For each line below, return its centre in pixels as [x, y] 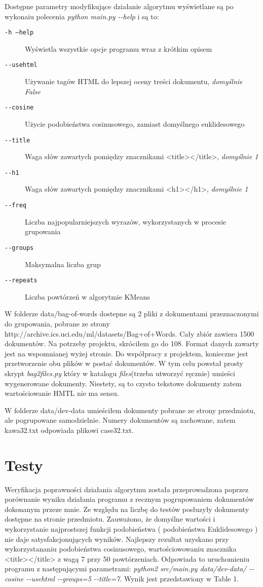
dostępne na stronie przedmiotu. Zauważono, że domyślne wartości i [110, 519]
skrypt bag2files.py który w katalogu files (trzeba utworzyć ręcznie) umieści [120, 373]
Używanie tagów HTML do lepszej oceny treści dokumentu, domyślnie [134, 81]
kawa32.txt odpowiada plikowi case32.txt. [69, 430]
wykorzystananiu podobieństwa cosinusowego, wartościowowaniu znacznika [121, 549]
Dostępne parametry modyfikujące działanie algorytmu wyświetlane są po [119, 6]
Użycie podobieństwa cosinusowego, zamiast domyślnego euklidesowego [135, 123]
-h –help [19, 33]
